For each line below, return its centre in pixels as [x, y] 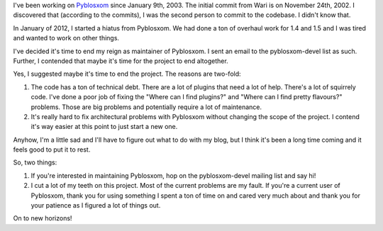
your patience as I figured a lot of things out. [96, 205]
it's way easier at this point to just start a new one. [104, 127]
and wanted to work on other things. [66, 38]
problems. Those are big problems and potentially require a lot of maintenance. [146, 107]
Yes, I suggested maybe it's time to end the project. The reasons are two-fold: [127, 74]
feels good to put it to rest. [52, 150]
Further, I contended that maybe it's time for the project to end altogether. [121, 61]
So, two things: [35, 162]
